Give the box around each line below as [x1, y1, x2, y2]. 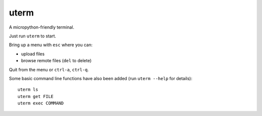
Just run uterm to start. [9, 33, 56, 39]
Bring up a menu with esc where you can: [9, 42, 93, 48]
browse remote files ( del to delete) [21, 58, 92, 64]
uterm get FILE [17, 94, 54, 99]
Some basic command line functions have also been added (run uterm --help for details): [9, 75, 193, 81]
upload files [21, 51, 45, 57]
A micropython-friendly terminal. [9, 24, 75, 30]
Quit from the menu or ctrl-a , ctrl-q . [9, 66, 89, 72]
